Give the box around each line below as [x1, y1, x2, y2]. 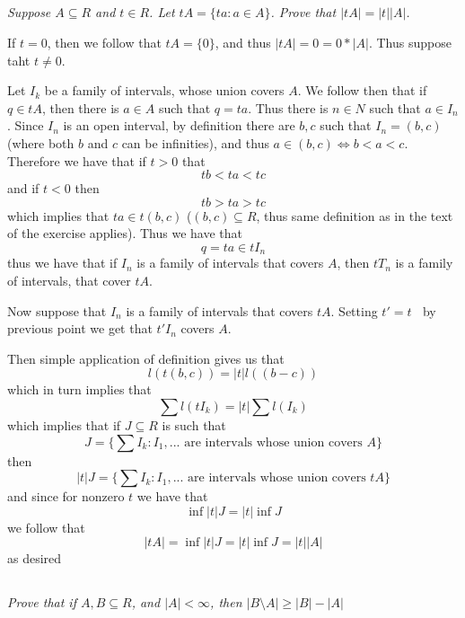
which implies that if [7, 415, 121, 434]
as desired [7, 549, 62, 568]
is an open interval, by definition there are [63, 116, 295, 135]
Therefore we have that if [7, 151, 146, 170]
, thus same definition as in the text [256, 206, 453, 225]
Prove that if [7, 593, 76, 612]
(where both [7, 133, 75, 152]
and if [7, 179, 39, 198]
